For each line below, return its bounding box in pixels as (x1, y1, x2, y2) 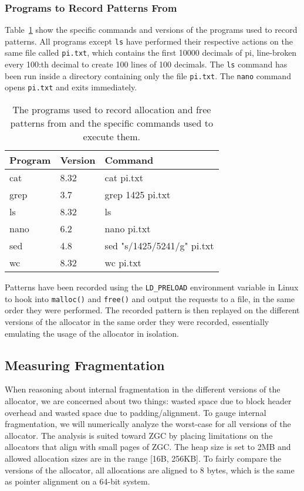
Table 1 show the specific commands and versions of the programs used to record (5, 23, 298, 36)
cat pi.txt (104, 171, 143, 185)
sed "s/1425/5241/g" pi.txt (104, 239, 214, 253)
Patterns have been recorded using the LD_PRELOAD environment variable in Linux (5, 281, 299, 293)
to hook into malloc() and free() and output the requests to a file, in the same (5, 292, 295, 304)
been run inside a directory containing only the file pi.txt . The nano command (5, 69, 291, 82)
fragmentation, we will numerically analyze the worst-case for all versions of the (5, 418, 291, 430)
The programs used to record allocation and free (12, 103, 211, 117)
